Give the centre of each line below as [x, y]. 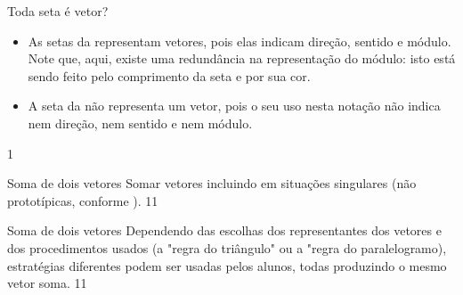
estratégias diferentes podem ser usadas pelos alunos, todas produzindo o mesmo [227, 265]
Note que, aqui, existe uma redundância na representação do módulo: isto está [242, 58]
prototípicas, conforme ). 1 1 [83, 200]
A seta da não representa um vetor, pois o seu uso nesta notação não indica [234, 106]
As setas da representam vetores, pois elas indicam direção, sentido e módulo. [240, 41]
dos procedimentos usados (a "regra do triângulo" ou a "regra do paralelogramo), [227, 247]
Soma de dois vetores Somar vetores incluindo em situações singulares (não [212, 183]
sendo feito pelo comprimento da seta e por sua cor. [169, 75]
